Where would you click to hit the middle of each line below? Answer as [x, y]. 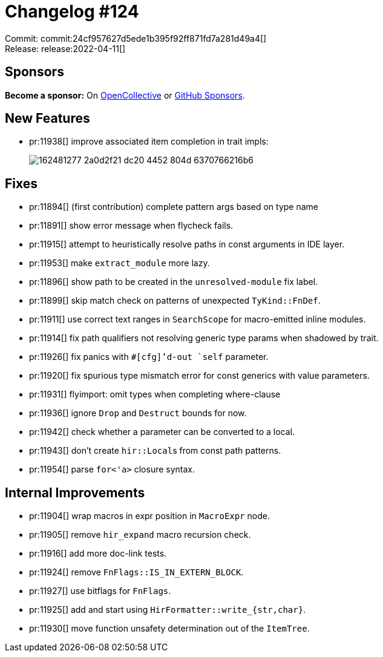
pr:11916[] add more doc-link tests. [98, 554]
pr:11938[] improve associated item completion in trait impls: [149, 142]
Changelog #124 [72, 11]
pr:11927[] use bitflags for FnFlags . [100, 591]
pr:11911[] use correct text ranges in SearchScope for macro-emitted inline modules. [198, 319]
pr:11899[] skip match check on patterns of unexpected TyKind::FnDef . [175, 301]
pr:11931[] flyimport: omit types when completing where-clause [155, 394]
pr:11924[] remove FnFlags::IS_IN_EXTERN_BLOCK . [136, 572]
